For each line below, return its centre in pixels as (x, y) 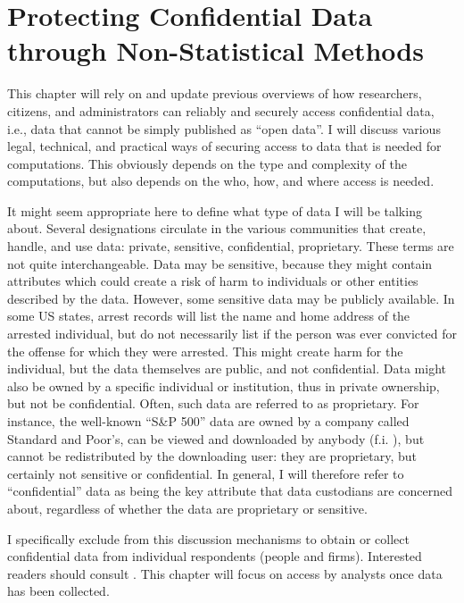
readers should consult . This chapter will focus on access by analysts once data (225, 573)
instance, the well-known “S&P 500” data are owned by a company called (208, 421)
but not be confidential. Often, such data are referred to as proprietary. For (213, 403)
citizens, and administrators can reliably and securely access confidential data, (221, 110)
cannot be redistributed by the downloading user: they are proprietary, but (212, 456)
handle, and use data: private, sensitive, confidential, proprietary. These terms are (231, 246)
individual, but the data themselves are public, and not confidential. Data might (227, 368)
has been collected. (58, 591)
